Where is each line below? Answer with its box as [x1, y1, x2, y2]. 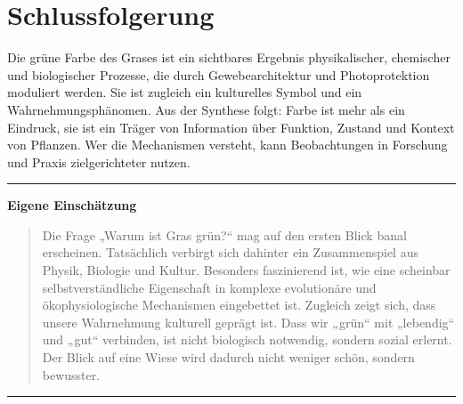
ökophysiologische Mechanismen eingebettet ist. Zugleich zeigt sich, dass [42, 295, 436, 314]
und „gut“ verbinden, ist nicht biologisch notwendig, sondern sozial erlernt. [42, 330, 452, 349]
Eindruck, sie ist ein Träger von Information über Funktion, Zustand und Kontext [7, 117, 455, 136]
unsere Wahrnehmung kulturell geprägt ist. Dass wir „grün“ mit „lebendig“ [42, 312, 455, 331]
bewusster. [42, 365, 101, 384]
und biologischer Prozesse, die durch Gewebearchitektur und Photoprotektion [7, 65, 430, 84]
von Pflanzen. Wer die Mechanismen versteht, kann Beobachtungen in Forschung [7, 135, 448, 154]
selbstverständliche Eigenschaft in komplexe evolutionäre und [42, 278, 377, 296]
